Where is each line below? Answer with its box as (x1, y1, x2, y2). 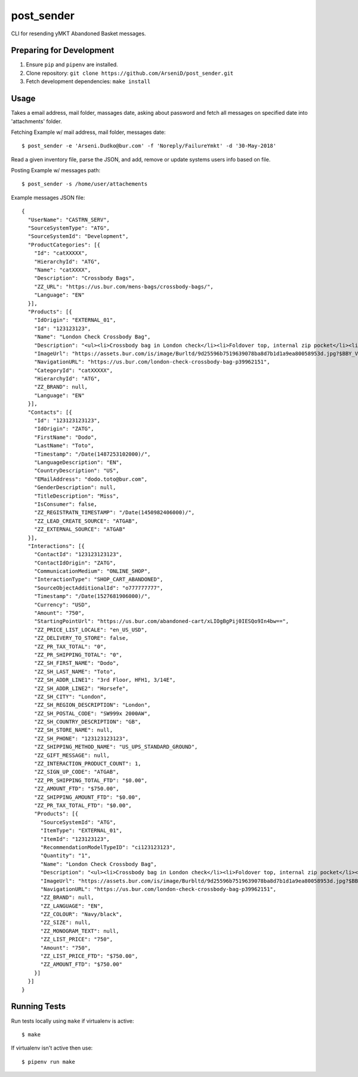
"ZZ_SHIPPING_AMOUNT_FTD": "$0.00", (33, 794, 141, 801)
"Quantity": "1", (40, 852, 91, 859)
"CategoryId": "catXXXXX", (33, 367, 113, 374)
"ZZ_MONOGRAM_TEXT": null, (40, 927, 119, 934)
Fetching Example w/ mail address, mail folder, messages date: (11, 129, 166, 136)
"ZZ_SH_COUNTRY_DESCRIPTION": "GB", (33, 718, 141, 725)
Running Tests (11, 1002, 66, 1012)
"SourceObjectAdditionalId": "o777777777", (33, 584, 163, 591)
